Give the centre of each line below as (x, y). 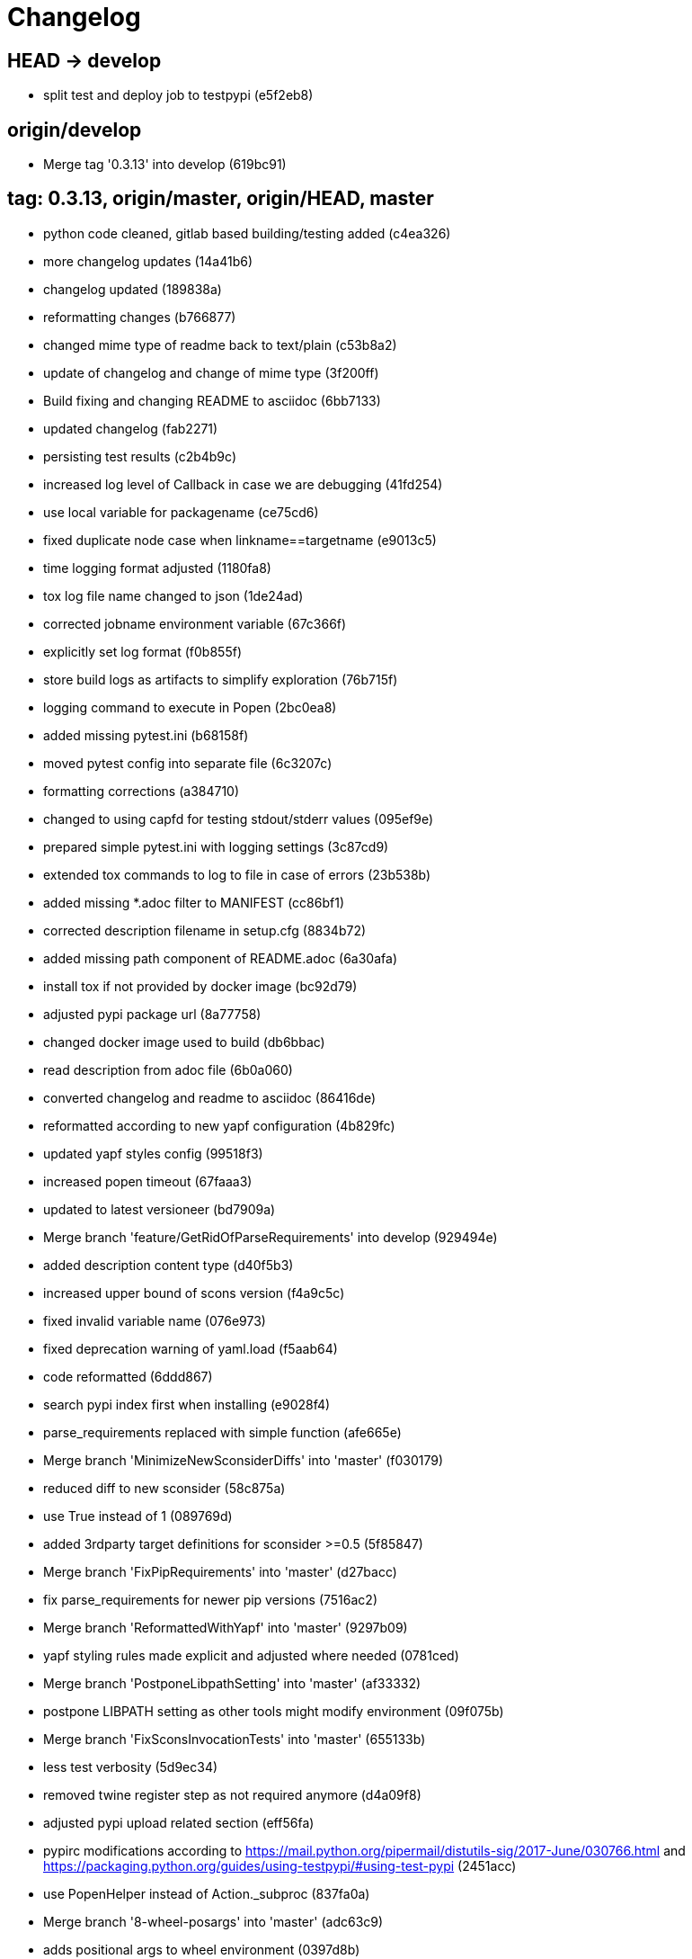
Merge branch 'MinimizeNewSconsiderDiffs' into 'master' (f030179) (244, 1460)
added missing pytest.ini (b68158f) (146, 735)
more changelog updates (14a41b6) (148, 261)
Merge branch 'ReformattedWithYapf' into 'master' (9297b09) (226, 1627)
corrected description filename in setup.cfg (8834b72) (205, 930)
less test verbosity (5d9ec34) (131, 1767)
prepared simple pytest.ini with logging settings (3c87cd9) (216, 846)
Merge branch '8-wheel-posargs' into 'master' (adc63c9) (213, 1921)
